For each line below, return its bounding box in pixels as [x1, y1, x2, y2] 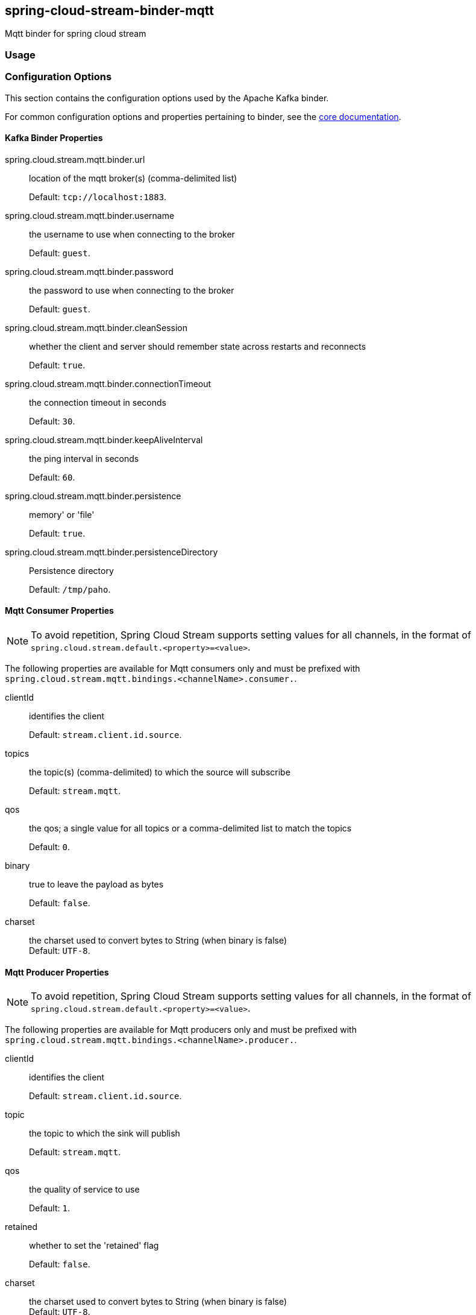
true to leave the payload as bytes [29, 878, 164, 889]
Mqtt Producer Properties [5, 967, 109, 977]
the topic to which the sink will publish [29, 1128, 180, 1139]
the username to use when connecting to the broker [29, 229, 235, 239]
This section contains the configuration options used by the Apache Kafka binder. [5, 92, 329, 103]
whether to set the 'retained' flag [29, 1240, 159, 1251]
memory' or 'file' [29, 509, 95, 520]
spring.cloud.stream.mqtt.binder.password [5, 266, 174, 277]
